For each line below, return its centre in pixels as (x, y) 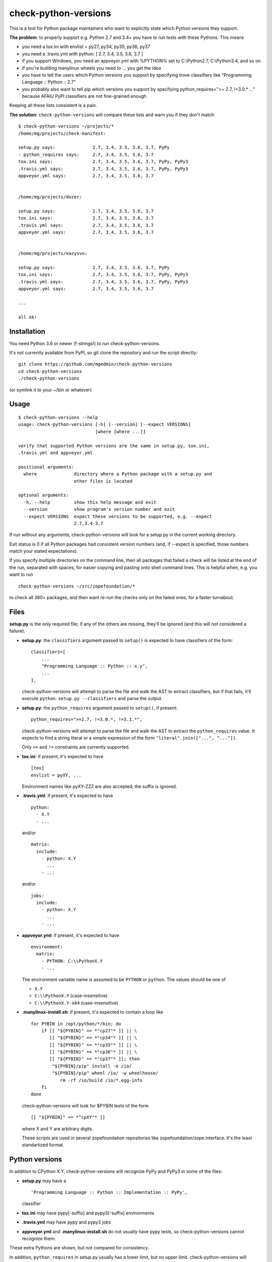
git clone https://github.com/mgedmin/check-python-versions (95, 364)
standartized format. (43, 1145)
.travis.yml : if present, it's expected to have (67, 796)
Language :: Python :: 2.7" (49, 82)
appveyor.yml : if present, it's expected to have (71, 935)
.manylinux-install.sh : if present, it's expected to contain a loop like (93, 1012)
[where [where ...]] (120, 431)
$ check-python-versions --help (58, 417)
